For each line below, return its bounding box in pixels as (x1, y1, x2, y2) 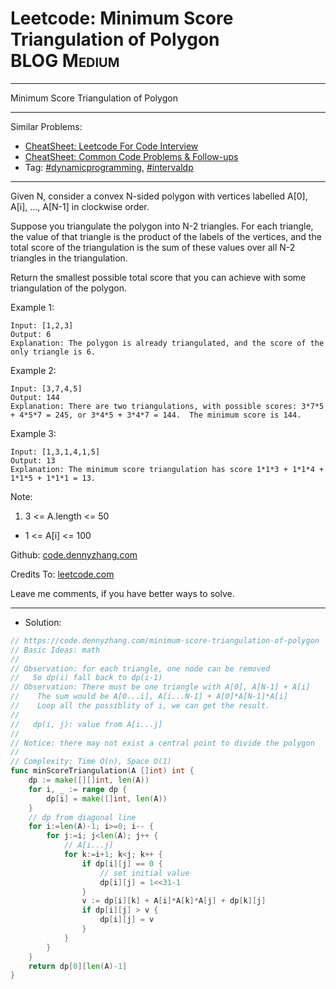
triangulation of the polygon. (10, 282, 127, 294)
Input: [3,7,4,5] (10, 383, 83, 394)
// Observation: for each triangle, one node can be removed (10, 663, 271, 674)
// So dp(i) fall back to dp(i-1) (10, 673, 163, 683)
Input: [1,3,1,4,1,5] (10, 447, 101, 457)
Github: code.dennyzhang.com (10, 548, 138, 561)
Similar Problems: (10, 120, 83, 132)
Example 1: (10, 301, 55, 313)
